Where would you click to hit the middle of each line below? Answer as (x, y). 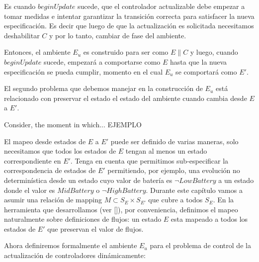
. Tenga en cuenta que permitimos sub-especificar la (149, 160)
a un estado (236, 180)
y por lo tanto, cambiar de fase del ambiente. (118, 35)
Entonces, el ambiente (37, 52)
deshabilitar (22, 35)
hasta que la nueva (199, 61)
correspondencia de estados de (50, 170)
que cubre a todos (175, 200)
